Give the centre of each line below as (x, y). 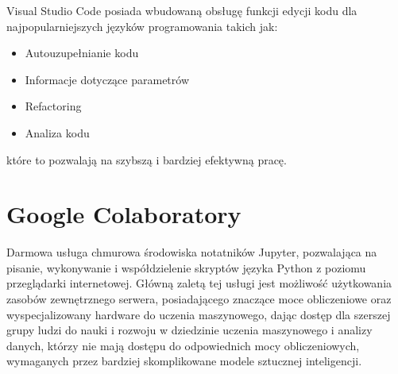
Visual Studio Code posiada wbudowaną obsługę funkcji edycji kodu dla (182, 10)
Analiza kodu (57, 132)
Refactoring (53, 106)
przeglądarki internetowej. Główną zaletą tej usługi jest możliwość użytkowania (199, 283)
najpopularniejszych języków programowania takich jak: (142, 26)
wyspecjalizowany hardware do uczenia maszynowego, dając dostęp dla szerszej (199, 314)
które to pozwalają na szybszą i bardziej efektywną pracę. (147, 159)
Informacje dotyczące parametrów (107, 79)
